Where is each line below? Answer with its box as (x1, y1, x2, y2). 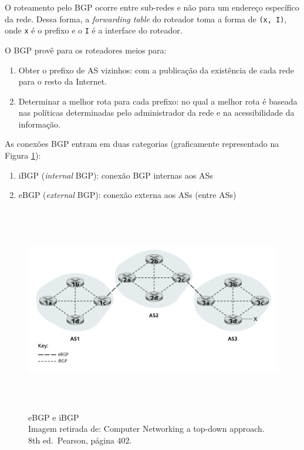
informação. (18, 117, 61, 130)
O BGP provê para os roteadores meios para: (5, 43, 167, 56)
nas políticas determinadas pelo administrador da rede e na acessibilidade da (18, 106, 295, 119)
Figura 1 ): (5, 149, 41, 162)
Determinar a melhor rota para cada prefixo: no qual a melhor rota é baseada (18, 95, 298, 107)
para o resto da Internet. (18, 75, 107, 88)
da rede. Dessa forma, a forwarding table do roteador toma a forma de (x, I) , (5, 12, 287, 25)
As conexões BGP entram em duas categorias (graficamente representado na (5, 137, 279, 150)
